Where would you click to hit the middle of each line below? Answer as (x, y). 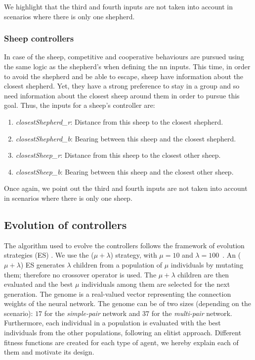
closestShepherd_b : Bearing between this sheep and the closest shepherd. (126, 138)
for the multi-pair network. (192, 313)
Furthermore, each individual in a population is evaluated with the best (112, 323)
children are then (203, 274)
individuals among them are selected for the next (156, 284)
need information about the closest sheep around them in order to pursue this (122, 95)
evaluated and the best (39, 284)
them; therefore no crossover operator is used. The (80, 274)
